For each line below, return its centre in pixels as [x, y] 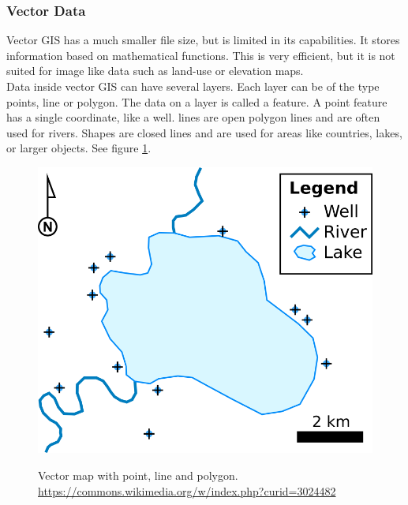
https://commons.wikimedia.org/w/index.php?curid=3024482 [187, 490]
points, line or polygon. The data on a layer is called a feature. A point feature [197, 101]
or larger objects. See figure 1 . [79, 148]
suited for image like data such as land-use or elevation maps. [155, 71]
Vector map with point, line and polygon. [138, 475]
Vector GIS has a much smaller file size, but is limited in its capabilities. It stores [203, 40]
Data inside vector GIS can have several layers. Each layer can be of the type [193, 86]
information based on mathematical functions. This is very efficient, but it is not [201, 55]
